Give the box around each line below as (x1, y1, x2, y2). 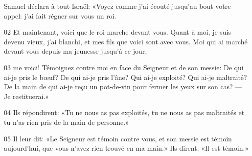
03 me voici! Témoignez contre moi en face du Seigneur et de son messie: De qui (4, 62, 244, 72)
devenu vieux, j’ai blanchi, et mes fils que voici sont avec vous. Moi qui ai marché (4, 36, 248, 46)
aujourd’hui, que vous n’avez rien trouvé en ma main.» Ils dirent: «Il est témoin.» (4, 143, 249, 153)
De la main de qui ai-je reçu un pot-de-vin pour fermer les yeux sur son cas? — (4, 81, 242, 92)
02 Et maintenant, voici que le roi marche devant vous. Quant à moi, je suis (4, 27, 231, 37)
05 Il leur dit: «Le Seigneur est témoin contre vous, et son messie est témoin (4, 133, 232, 143)
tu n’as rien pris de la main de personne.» (4, 117, 129, 127)
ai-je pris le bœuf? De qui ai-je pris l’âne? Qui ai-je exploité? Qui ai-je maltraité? (4, 72, 247, 82)
